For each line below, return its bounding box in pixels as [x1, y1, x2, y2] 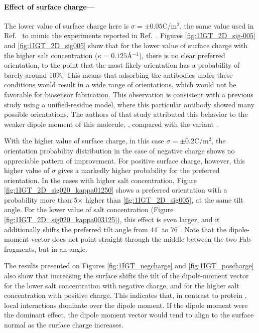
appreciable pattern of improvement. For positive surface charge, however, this [4, 155, 245, 165]
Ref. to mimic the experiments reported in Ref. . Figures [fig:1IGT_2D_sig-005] [4, 30, 255, 41]
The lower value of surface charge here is [4, 20, 129, 31]
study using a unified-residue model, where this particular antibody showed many [4, 99, 255, 109]
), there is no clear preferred [139, 50, 225, 60]
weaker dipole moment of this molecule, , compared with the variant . [4, 118, 218, 129]
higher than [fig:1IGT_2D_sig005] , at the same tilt [85, 194, 243, 205]
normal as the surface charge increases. [4, 319, 123, 330]
